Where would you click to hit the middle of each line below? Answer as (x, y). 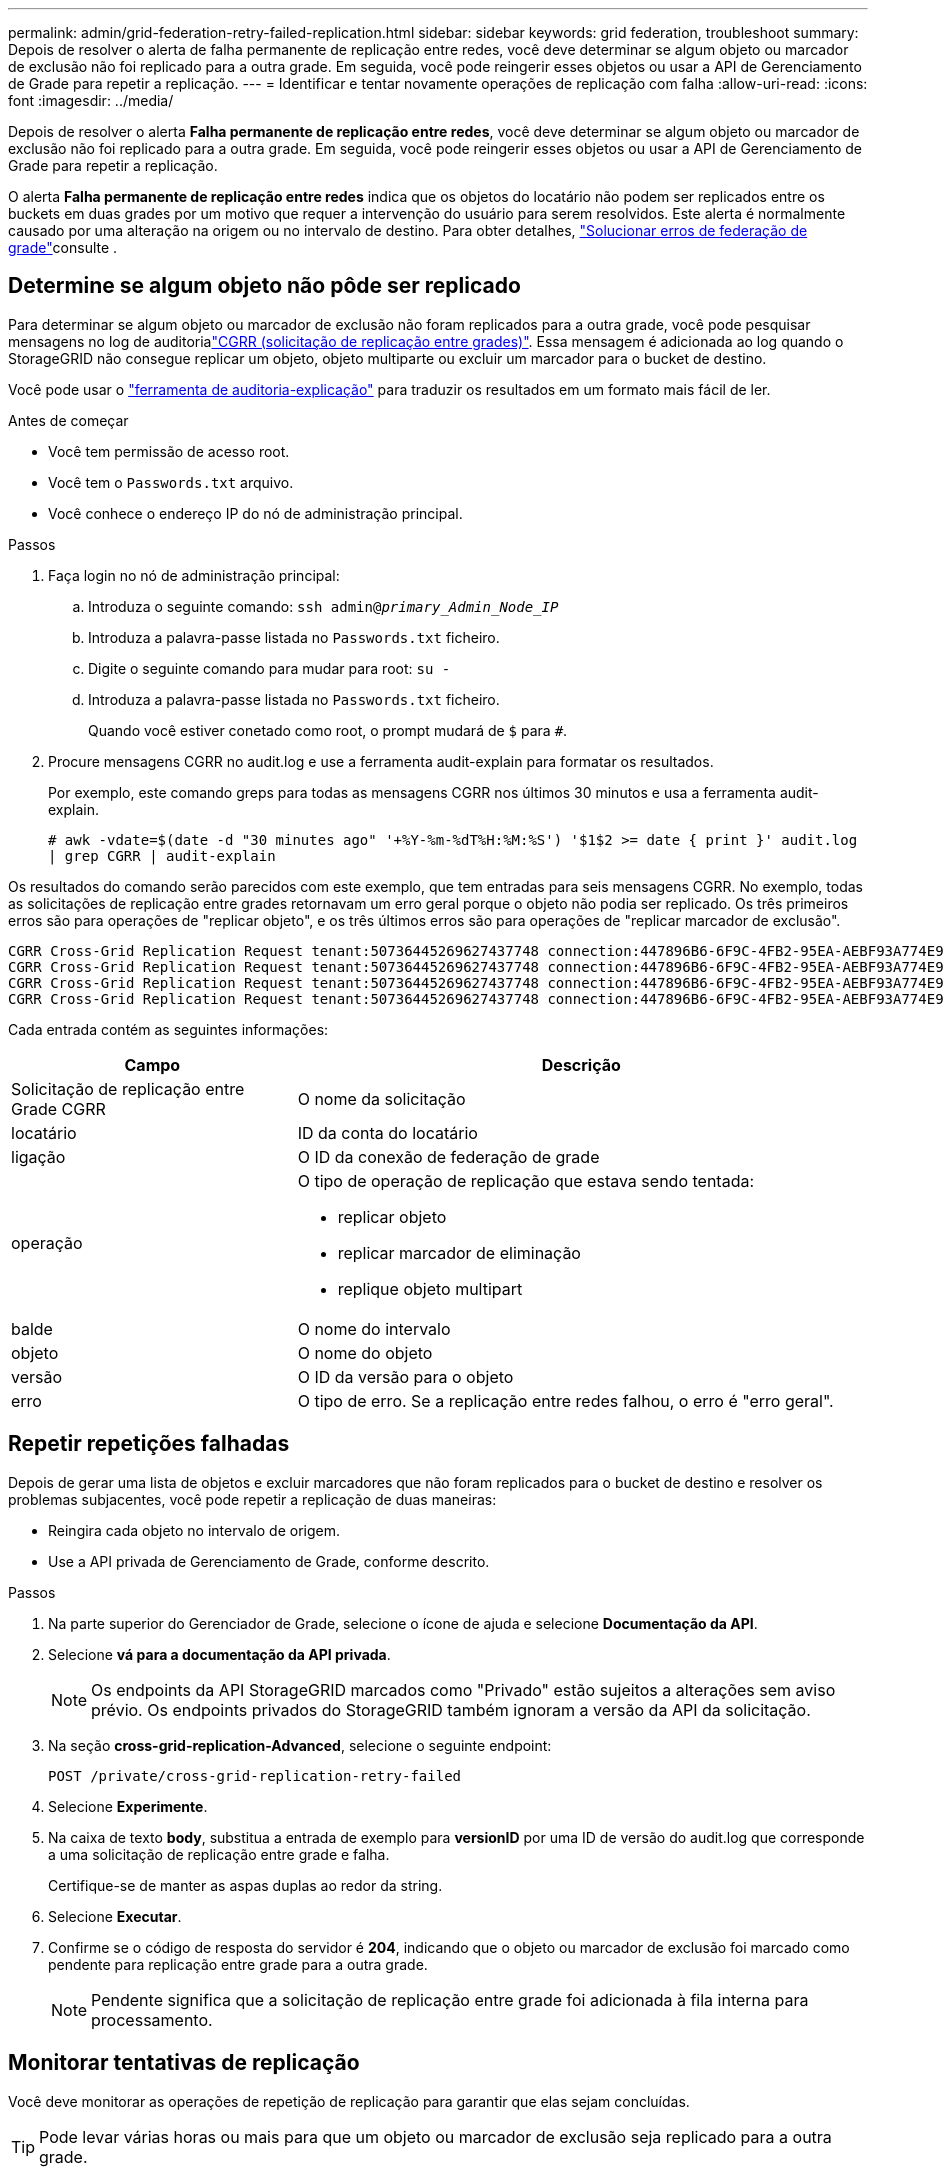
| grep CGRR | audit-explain (162, 855)
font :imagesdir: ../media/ (91, 100)
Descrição (581, 1064)
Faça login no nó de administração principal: (194, 575)
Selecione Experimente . (128, 1806)
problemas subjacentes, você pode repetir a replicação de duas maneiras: (252, 1499)
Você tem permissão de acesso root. (169, 451)
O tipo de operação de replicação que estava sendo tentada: (526, 1180)
